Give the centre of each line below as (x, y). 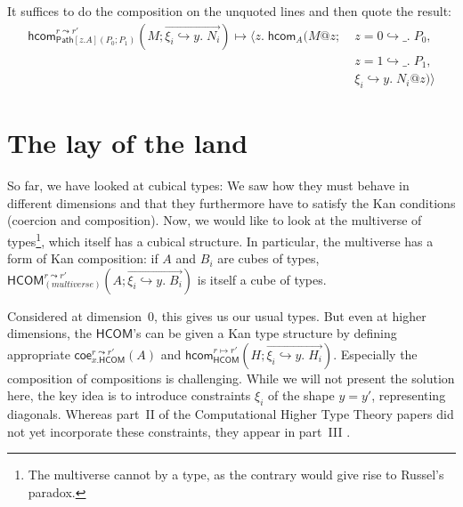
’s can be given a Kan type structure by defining (265, 333)
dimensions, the (50, 333)
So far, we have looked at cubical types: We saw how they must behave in (208, 185)
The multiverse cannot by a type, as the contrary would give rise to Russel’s (236, 475)
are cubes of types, (268, 258)
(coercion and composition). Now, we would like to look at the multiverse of (215, 220)
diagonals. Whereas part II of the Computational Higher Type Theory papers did (231, 414)
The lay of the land (128, 143)
